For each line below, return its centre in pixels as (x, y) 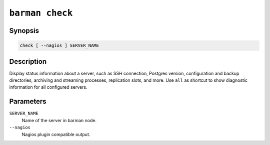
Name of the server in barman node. (59, 120)
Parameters (28, 101)
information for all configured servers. (48, 87)
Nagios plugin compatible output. (56, 134)
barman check (41, 13)
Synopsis (24, 31)
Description (28, 62)
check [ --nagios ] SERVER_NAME (59, 46)
